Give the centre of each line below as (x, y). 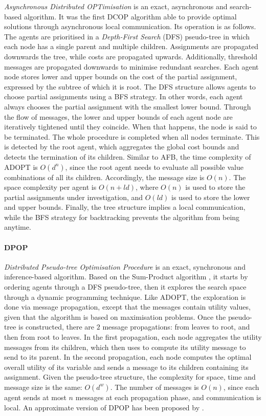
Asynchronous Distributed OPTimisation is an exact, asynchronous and (116, 6)
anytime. (18, 227)
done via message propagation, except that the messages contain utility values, (127, 307)
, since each (241, 387)
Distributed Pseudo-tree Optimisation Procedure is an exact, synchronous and (125, 266)
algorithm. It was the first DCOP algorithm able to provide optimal (130, 16)
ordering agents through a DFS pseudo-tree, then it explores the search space (125, 287)
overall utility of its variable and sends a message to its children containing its (126, 367)
